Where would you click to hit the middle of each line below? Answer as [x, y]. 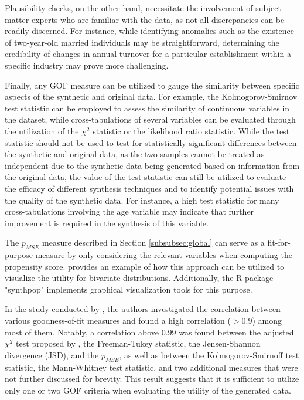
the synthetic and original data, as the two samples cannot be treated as [135, 154]
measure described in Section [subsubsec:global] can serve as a [153, 243]
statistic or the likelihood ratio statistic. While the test [191, 130]
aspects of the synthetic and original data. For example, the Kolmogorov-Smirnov [151, 96]
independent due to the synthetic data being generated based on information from [152, 165]
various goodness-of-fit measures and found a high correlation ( [118, 321]
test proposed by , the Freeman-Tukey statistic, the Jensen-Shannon [138, 343]
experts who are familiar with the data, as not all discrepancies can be [158, 19]
